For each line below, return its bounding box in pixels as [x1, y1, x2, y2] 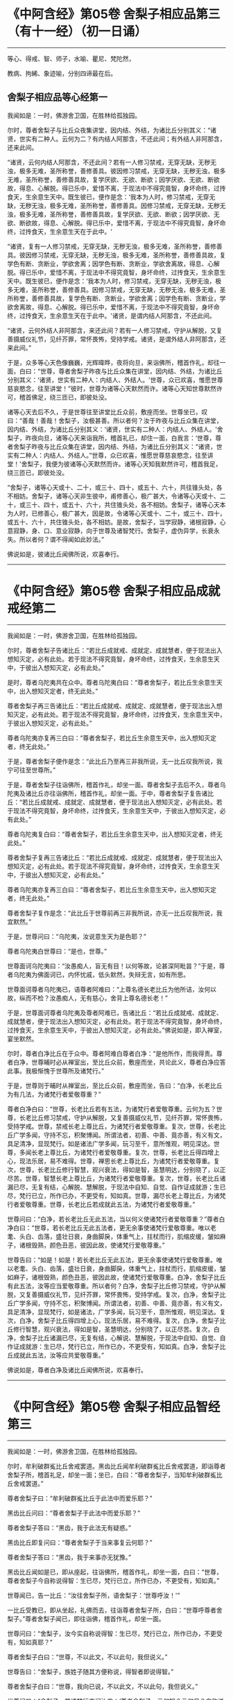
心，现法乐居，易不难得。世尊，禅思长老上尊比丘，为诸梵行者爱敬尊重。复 [7, 1156, 220, 1165]
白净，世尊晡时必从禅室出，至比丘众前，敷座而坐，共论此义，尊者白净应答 [12, 1058, 226, 1066]
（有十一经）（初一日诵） [7, 24, 148, 40]
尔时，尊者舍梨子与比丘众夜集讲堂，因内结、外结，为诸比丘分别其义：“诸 [7, 126, 217, 134]
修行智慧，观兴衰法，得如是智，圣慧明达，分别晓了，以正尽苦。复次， [12, 1325, 214, 1333]
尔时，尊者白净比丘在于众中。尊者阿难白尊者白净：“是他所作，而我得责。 [7, 1049, 217, 1058]
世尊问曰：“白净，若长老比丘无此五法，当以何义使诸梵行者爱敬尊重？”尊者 [7, 1214, 220, 1223]
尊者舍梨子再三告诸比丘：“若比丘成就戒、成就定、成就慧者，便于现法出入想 [7, 701, 223, 710]
